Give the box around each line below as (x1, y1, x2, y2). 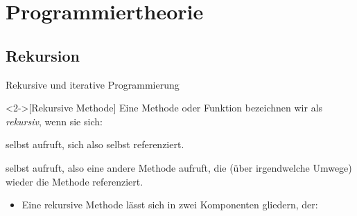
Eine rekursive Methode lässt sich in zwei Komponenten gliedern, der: (21, 197, 318, 212)
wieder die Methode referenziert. (6, 174, 143, 188)
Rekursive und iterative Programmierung (6, 77, 180, 91)
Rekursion (6, 44, 80, 66)
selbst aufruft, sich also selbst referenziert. (6, 137, 184, 152)
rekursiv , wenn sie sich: (6, 114, 103, 128)
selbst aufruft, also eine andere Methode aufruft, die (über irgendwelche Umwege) (6, 160, 352, 174)
